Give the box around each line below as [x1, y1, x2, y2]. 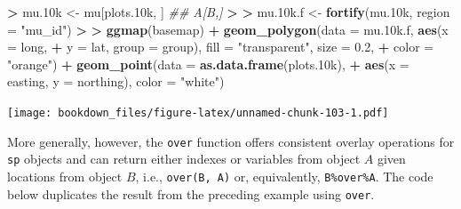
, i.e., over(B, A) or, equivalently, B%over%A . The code [135, 166, 433, 185]
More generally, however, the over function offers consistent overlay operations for [7, 132, 455, 150]
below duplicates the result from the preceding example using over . [7, 184, 375, 203]
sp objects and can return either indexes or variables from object [7, 149, 361, 168]
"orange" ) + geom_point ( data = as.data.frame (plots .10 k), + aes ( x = [7, 54, 409, 73]
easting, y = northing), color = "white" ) [7, 72, 225, 91]
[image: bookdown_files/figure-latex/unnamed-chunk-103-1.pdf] [7, 106, 389, 119]
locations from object [7, 166, 123, 185]
